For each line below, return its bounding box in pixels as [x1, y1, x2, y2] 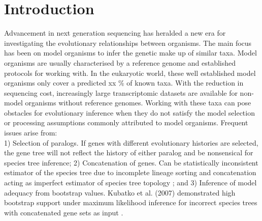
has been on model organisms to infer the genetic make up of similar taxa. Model [4, 47, 257, 58]
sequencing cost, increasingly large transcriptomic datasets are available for [4, 87, 238, 98]
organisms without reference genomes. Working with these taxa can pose [25, 97, 251, 108]
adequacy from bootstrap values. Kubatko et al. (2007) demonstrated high [4, 187, 236, 198]
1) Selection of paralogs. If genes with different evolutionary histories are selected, [4, 137, 258, 148]
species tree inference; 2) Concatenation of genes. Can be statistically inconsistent [4, 157, 258, 168]
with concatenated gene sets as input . [4, 207, 123, 217]
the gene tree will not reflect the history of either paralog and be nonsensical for [4, 147, 253, 158]
